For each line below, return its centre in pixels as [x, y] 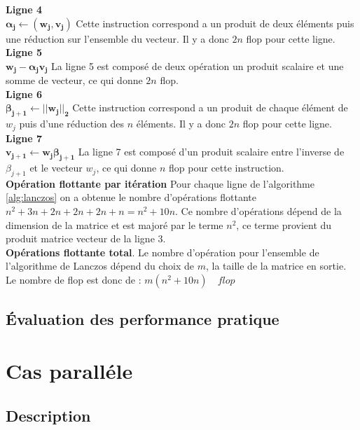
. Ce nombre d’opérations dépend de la [258, 211]
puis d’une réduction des [72, 124]
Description [48, 415]
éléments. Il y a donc [181, 124]
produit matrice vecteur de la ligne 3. [86, 238]
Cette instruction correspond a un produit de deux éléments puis [215, 23]
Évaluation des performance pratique [143, 319]
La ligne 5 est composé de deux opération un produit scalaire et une [198, 65]
